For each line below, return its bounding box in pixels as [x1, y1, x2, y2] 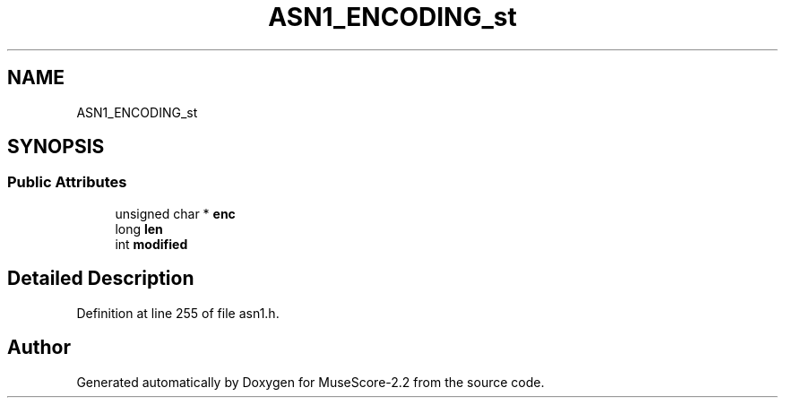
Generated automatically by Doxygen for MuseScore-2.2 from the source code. [76, 374, 545, 390]
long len [115, 220, 163, 237]
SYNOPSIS [7, 135, 105, 159]
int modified [115, 236, 188, 252]
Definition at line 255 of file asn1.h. [76, 305, 280, 321]
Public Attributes [7, 173, 127, 192]
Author [7, 336, 71, 359]
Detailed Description [7, 267, 194, 290]
